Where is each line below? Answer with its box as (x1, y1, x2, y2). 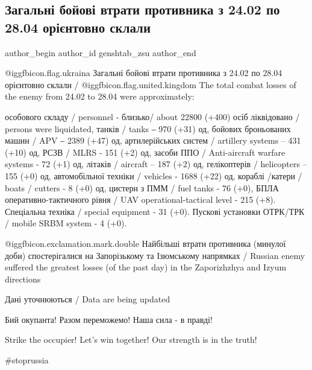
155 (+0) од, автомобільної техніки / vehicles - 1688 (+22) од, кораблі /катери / (5, 169, 302, 182)
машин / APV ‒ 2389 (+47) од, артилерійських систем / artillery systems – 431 (5, 134, 301, 147)
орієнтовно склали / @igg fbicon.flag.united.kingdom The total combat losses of (5, 78, 296, 91)
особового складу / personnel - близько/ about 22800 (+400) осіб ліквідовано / (5, 110, 300, 123)
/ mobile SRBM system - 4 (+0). (5, 217, 127, 229)
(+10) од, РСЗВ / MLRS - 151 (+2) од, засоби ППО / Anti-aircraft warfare (5, 145, 285, 158)
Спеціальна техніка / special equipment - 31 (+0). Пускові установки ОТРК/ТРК (5, 205, 305, 217)
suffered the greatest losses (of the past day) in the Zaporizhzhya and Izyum (5, 261, 287, 273)
